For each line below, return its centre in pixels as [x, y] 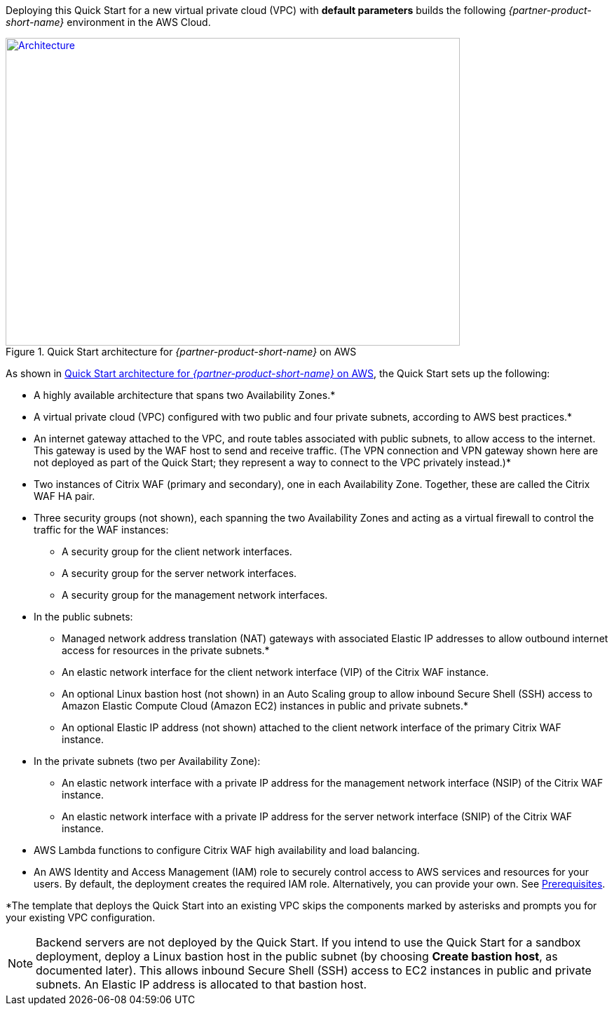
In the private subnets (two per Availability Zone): [147, 761]
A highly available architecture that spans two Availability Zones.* [185, 395]
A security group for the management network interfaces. [195, 595]
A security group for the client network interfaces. [177, 551]
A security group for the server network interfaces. [179, 573]
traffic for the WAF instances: [101, 530]
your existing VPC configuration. [81, 917]
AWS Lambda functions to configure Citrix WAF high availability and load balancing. [227, 850]
